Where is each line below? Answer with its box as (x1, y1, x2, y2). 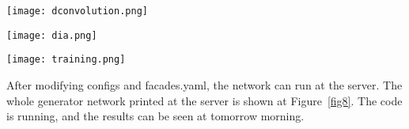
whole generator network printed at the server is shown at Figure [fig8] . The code (6, 92, 403, 108)
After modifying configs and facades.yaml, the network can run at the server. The (6, 76, 403, 93)
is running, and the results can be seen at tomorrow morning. (6, 108, 305, 124)
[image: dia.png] (6, 29, 97, 41)
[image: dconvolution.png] (6, 6, 148, 17)
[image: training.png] (6, 54, 126, 66)
